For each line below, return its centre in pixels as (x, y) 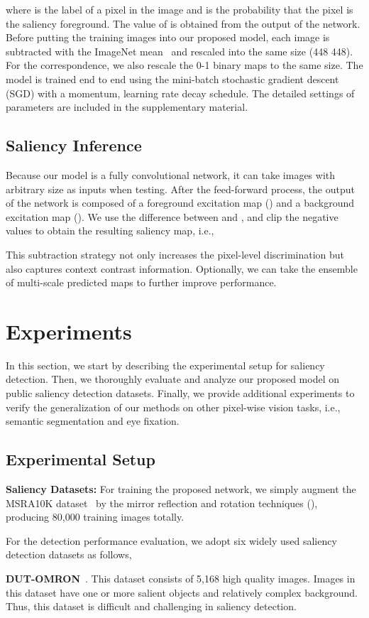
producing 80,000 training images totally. (95, 517)
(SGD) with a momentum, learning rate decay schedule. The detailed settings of (180, 93)
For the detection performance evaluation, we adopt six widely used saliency (171, 540)
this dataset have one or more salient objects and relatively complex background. (182, 592)
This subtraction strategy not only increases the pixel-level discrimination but (175, 254)
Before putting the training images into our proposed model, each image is (168, 37)
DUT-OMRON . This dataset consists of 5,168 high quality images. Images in (181, 578)
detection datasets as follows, (69, 554)
